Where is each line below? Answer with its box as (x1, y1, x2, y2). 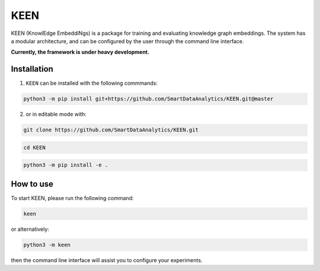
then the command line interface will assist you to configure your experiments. (11, 256, 203, 263)
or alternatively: (11, 225, 50, 233)
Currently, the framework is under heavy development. (11, 49, 150, 56)
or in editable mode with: (25, 111, 87, 118)
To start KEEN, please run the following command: (11, 194, 134, 201)
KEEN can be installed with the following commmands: (25, 80, 158, 87)
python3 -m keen (23, 241, 71, 248)
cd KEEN (23, 144, 46, 151)
